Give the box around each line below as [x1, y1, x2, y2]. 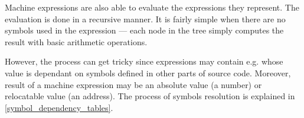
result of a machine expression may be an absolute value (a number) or [5, 78, 262, 90]
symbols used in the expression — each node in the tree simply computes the [5, 24, 284, 36]
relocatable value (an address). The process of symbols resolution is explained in [5, 90, 295, 102]
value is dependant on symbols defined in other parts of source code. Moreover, [5, 66, 291, 79]
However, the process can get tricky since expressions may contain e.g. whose [5, 55, 283, 68]
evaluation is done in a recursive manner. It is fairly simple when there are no [5, 12, 286, 25]
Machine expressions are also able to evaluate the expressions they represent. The [5, 1, 299, 13]
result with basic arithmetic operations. [5, 35, 148, 48]
